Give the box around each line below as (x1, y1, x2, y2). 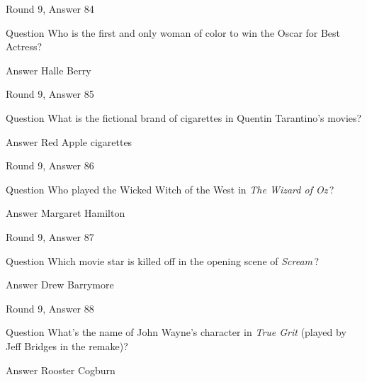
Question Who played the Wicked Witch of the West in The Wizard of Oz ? (6, 181, 334, 196)
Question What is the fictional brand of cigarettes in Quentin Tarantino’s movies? (6, 110, 362, 125)
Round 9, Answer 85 (6, 86, 94, 101)
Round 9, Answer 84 (6, 1, 94, 16)
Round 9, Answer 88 (6, 300, 94, 315)
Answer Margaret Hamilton (6, 206, 125, 220)
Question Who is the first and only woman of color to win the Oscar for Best (6, 25, 341, 40)
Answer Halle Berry (6, 62, 91, 77)
